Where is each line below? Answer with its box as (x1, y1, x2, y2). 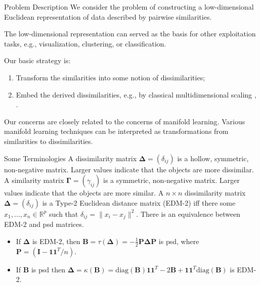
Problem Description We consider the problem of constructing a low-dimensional (4, 2, 254, 12)
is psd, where (158, 235, 199, 246)
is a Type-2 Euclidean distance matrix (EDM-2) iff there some (42, 197, 236, 208)
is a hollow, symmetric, (177, 153, 249, 163)
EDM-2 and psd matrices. (4, 219, 84, 229)
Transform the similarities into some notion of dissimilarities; (16, 72, 205, 82)
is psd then (31, 264, 65, 274)
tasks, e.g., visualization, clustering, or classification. (4, 38, 166, 49)
